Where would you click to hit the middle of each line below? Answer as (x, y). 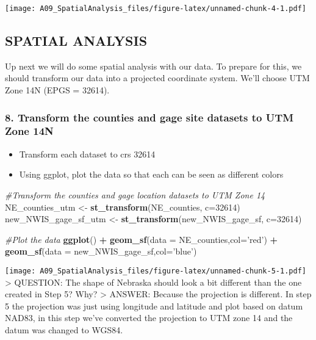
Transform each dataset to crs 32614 (87, 154)
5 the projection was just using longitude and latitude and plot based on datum (154, 306)
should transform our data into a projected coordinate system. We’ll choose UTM (157, 78)
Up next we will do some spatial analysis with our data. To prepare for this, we (153, 66)
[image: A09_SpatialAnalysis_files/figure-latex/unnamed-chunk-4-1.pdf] (156, 9)
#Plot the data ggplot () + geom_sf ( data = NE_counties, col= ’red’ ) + (142, 239)
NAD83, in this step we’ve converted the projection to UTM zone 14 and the (149, 318)
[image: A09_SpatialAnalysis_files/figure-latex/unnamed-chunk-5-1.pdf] (156, 271)
